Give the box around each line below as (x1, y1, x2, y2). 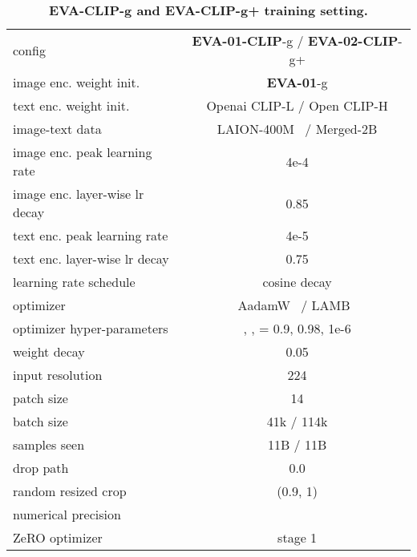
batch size (13, 412, 68, 430)
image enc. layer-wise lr (13, 184, 144, 203)
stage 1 (277, 528, 318, 547)
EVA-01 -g (266, 73, 328, 91)
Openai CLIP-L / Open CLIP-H (206, 96, 388, 115)
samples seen (13, 435, 85, 454)
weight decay (13, 342, 85, 361)
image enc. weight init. (13, 73, 140, 91)
